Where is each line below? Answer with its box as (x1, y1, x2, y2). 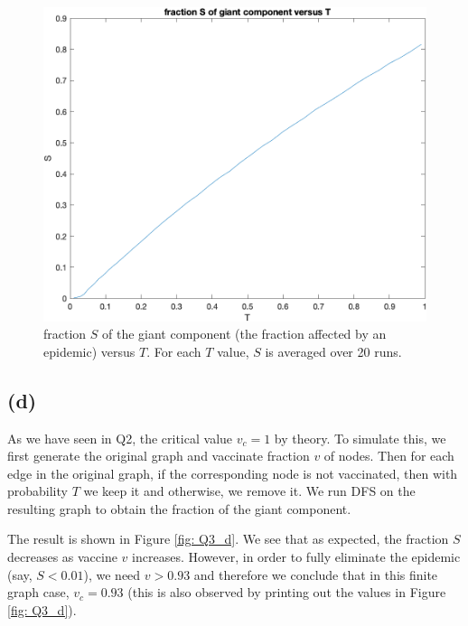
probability (7, 481, 68, 500)
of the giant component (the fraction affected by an (102, 324, 387, 343)
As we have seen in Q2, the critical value (7, 428, 233, 447)
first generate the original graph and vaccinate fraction (7, 446, 310, 465)
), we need (83, 565, 141, 584)
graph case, (7, 583, 70, 602)
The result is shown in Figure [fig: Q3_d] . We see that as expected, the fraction (7, 529, 449, 548)
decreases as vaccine (7, 547, 117, 566)
